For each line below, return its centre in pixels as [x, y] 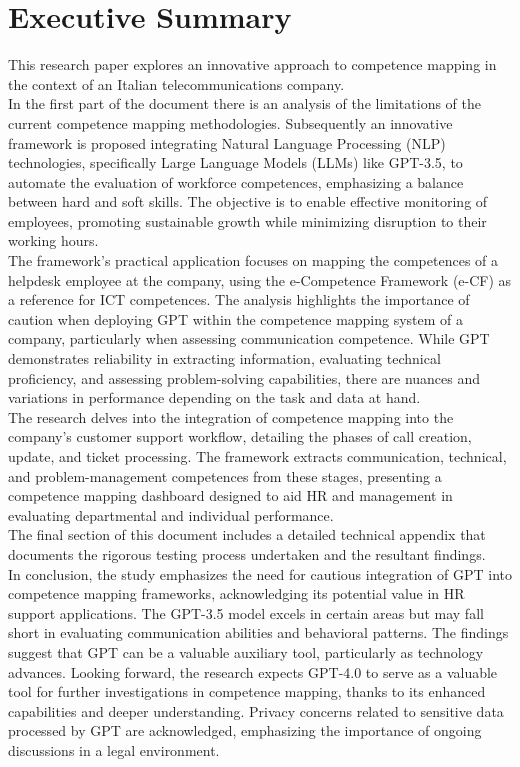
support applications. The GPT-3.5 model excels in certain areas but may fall [246, 612]
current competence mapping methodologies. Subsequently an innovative [230, 122]
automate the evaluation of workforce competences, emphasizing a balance [236, 181]
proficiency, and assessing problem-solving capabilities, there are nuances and [244, 377]
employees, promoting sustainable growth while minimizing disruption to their [247, 220]
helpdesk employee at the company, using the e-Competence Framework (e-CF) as [260, 279]
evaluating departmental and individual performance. [171, 514]
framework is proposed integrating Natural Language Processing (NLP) [227, 142]
